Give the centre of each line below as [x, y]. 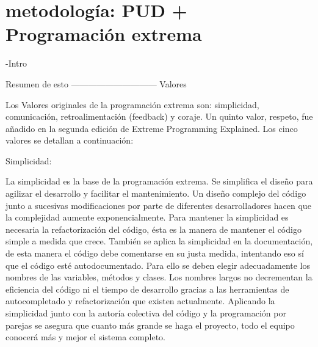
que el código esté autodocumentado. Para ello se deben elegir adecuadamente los [158, 265]
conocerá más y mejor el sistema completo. [85, 337]
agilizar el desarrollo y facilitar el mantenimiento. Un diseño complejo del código [156, 193]
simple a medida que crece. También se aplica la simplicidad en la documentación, [159, 241]
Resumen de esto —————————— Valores [96, 83]
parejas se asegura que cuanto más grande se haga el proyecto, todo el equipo [150, 325]
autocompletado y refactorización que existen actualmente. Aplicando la [140, 301]
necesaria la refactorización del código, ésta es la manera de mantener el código [154, 229]
